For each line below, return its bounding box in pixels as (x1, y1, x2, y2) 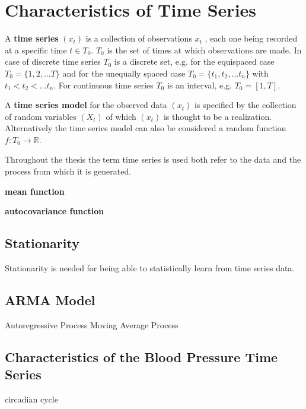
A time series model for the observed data (5, 99, 167, 111)
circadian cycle (5, 393, 58, 405)
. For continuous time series (53, 78, 154, 91)
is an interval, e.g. (167, 78, 232, 91)
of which (106, 110, 136, 122)
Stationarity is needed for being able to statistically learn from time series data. (5, 262, 295, 274)
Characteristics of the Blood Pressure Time (5, 347, 278, 366)
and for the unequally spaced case (62, 66, 186, 79)
